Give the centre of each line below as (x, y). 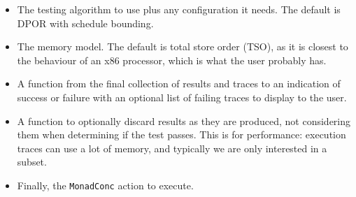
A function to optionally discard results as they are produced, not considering (184, 121)
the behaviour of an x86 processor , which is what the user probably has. (172, 60)
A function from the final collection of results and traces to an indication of (179, 83)
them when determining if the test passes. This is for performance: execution (181, 134)
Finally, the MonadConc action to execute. (105, 185)
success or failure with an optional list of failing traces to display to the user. (182, 97)
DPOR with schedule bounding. (85, 23)
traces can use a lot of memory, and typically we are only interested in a (172, 148)
